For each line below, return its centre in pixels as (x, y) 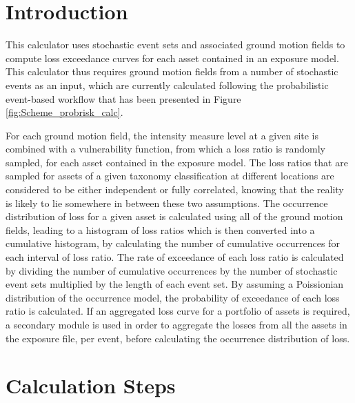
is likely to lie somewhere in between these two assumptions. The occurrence (167, 203)
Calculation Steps (91, 385)
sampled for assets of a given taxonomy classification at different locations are (170, 176)
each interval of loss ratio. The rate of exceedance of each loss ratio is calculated (175, 257)
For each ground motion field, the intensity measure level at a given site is (162, 135)
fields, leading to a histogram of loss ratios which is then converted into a (160, 229)
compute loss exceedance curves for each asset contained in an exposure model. (172, 58)
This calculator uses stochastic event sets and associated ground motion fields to (175, 45)
